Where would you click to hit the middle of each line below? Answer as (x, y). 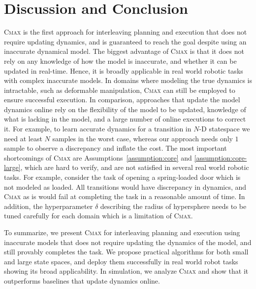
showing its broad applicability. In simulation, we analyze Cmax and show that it (126, 271)
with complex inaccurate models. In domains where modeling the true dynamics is (128, 80)
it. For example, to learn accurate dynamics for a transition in (98, 129)
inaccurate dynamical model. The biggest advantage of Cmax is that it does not (124, 51)
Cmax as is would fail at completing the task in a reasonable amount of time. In (125, 196)
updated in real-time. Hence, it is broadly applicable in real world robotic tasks (124, 70)
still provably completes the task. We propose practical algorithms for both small (126, 252)
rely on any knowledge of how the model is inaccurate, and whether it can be (120, 61)
